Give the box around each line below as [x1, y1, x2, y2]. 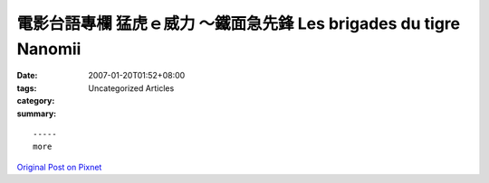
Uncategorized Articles [88, 82, 175, 94]
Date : [16, 70, 38, 81]
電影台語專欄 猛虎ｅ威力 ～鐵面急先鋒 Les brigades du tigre [16, 14, 461, 33]
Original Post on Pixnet [16, 161, 102, 172]
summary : [16, 108, 57, 119]
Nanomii [16, 39, 81, 59]
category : [16, 96, 55, 106]
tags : [16, 82, 37, 94]
